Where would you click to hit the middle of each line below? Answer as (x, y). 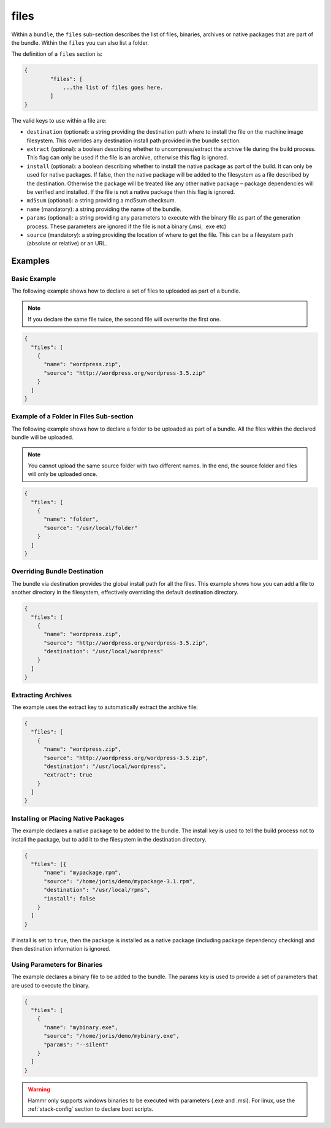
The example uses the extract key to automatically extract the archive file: (105, 707)
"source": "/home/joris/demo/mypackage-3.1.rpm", (120, 881)
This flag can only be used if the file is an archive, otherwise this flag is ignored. (127, 158)
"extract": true (68, 775)
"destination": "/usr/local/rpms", (97, 890)
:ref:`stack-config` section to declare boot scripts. (91, 1109)
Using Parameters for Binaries (57, 964)
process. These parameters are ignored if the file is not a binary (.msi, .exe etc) (127, 226)
